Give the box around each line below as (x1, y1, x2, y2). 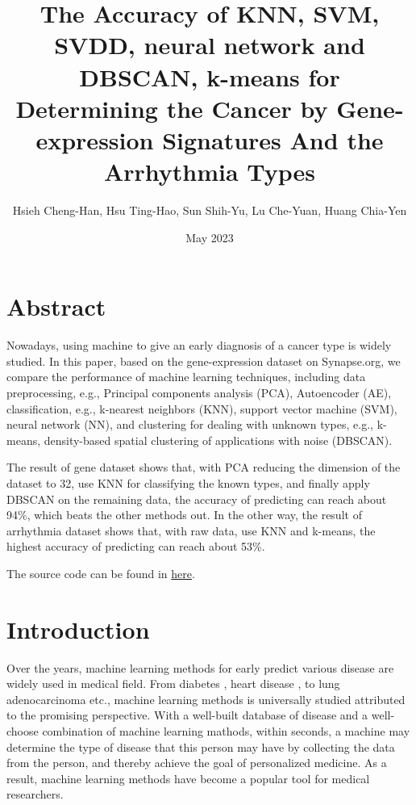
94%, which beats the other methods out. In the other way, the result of (6, 506, 362, 523)
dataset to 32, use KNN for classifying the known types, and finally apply (6, 474, 370, 491)
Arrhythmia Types (103, 155, 316, 188)
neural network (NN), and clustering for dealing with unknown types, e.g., (6, 416, 373, 433)
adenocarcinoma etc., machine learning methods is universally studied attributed (6, 690, 406, 707)
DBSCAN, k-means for (79, 60, 340, 93)
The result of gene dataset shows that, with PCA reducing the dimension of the (6, 459, 401, 476)
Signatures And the (162, 123, 384, 156)
